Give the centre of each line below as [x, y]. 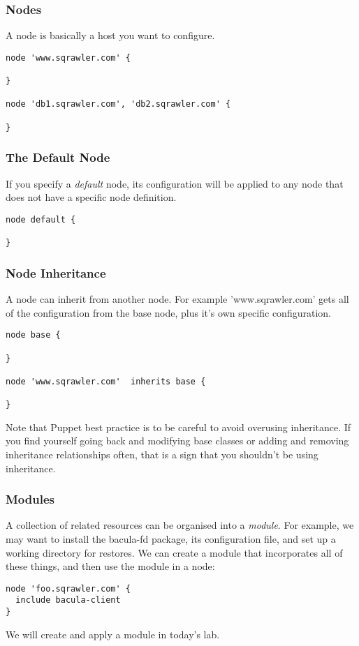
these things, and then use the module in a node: [110, 566]
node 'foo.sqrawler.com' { [68, 588]
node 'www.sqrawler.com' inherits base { [106, 381]
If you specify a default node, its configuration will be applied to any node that [175, 183]
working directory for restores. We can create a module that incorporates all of [174, 552]
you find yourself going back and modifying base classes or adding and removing [177, 441]
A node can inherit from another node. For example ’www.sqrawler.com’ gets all [177, 299]
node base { [33, 335]
